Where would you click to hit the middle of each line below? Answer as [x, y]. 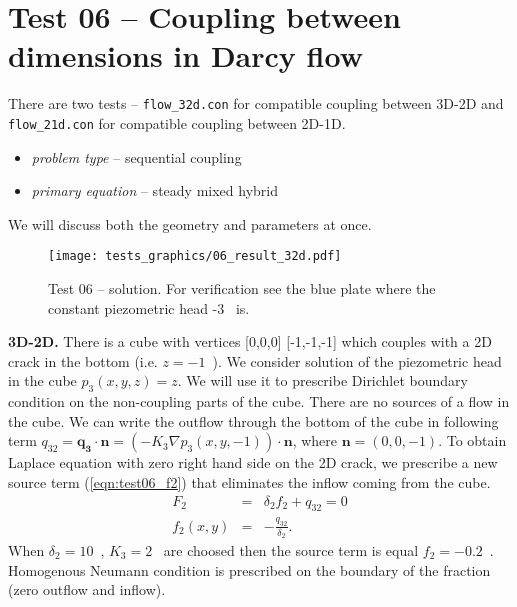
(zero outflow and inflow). [87, 589]
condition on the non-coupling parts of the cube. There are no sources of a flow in [259, 401]
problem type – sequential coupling [136, 156]
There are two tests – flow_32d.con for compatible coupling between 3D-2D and [256, 103]
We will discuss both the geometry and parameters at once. [190, 223]
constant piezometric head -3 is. [149, 307]
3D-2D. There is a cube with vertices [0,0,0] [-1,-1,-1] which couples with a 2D [250, 341]
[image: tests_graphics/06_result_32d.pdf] [195, 256]
